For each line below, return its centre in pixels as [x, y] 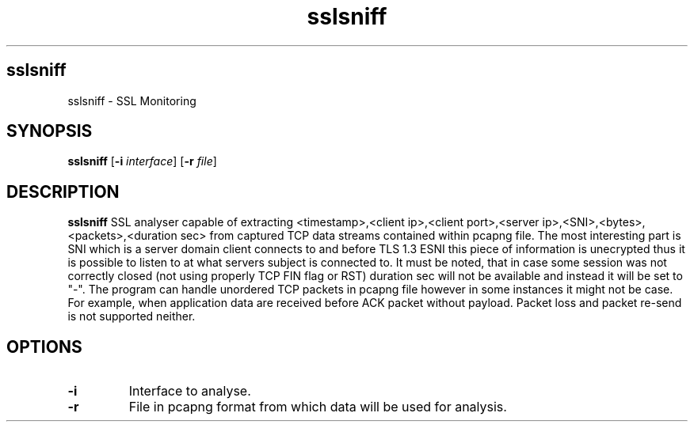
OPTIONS [44, 347]
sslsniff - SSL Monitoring [132, 100]
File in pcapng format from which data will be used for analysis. [318, 407]
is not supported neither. [132, 316]
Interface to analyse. [190, 391]
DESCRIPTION [63, 191]
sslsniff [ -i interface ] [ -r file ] [142, 161]
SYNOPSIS [50, 131]
